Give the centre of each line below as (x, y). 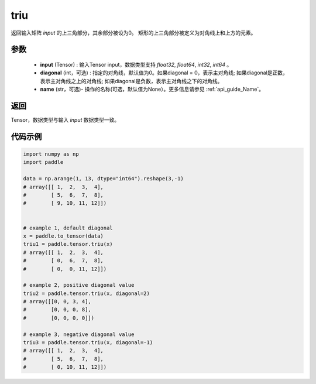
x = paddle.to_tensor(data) (63, 236)
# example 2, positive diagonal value (79, 285)
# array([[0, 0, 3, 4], (57, 302)
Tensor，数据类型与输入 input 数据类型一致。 (65, 120)
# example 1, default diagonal (68, 228)
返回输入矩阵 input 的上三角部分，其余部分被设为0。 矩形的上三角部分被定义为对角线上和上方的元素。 (133, 33)
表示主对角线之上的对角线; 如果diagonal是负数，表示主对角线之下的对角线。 (131, 81)
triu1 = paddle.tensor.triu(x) (68, 244)
